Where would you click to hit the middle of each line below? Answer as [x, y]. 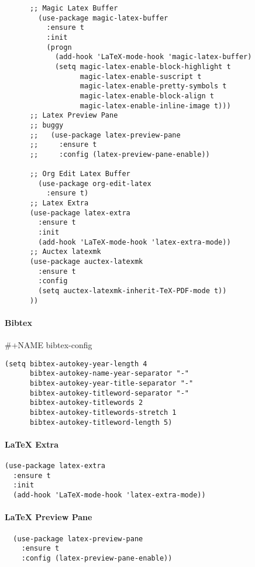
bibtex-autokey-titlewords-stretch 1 [103, 413]
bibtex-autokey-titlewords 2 [86, 403]
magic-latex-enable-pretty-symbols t [153, 86]
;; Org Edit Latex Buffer [80, 174]
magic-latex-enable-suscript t [141, 76]
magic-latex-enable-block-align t [147, 96]
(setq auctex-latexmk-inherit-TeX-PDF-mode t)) [132, 291]
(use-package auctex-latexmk [86, 262]
